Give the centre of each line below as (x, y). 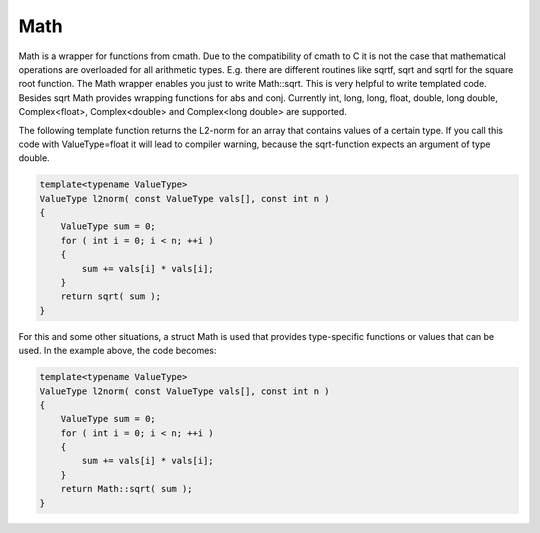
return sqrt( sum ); (111, 296)
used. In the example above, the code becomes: (117, 351)
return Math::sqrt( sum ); (127, 489)
